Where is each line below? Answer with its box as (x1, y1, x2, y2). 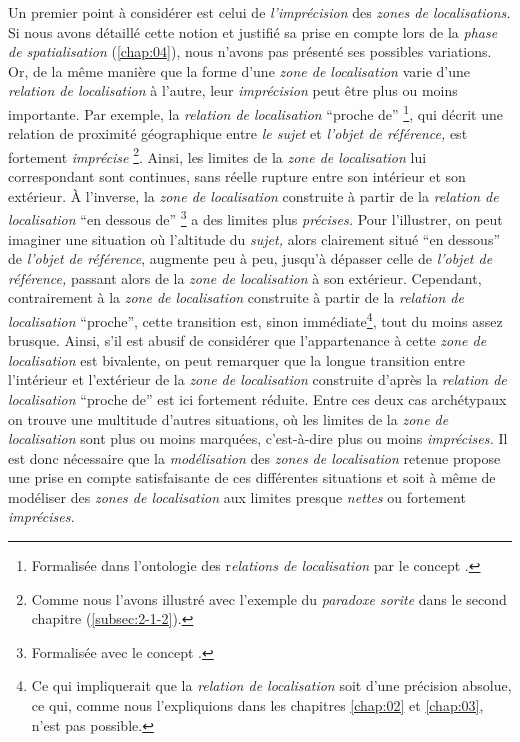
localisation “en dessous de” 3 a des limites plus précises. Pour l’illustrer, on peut (8, 206, 503, 229)
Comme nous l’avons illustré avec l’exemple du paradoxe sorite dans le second (31, 588, 507, 609)
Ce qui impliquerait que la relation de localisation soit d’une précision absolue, (31, 675, 512, 696)
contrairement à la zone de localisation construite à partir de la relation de (8, 287, 464, 308)
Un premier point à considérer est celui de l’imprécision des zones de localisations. (8, 2, 511, 22)
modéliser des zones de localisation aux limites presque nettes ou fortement (8, 486, 466, 507)
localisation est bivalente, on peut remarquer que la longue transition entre (8, 349, 465, 370)
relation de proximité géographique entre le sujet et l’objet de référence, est (8, 123, 468, 144)
